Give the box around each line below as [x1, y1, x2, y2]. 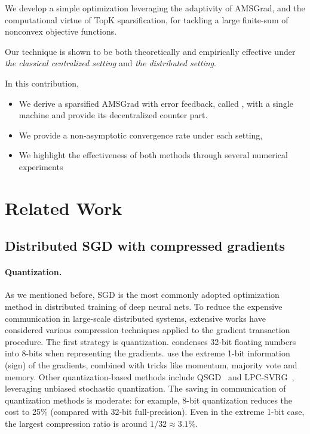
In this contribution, [5, 76, 79, 89]
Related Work [5, 195, 122, 220]
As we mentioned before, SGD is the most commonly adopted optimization [5, 288, 280, 301]
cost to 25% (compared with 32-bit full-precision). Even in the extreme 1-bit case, [5, 405, 305, 418]
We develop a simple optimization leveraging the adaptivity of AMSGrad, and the [5, 2, 305, 14]
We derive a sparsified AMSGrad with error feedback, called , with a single [19, 97, 293, 109]
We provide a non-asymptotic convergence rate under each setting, [19, 128, 263, 141]
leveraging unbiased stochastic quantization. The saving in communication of [5, 382, 286, 395]
